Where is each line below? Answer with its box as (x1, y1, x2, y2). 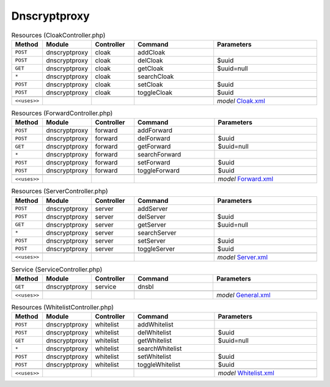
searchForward (137, 150, 182, 159)
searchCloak (137, 72, 174, 81)
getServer (137, 220, 166, 229)
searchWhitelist (137, 344, 182, 353)
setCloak (137, 80, 163, 89)
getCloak (137, 64, 164, 73)
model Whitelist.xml (218, 369, 274, 377)
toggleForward (137, 166, 180, 175)
